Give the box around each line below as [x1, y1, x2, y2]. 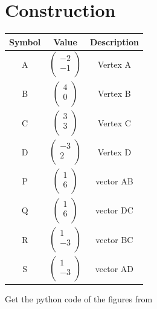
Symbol [9, 35, 41, 48]
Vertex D [97, 145, 132, 158]
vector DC [95, 204, 133, 216]
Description [89, 35, 139, 48]
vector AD [95, 262, 134, 275]
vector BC [95, 233, 133, 246]
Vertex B [98, 87, 131, 100]
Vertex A [97, 58, 132, 71]
